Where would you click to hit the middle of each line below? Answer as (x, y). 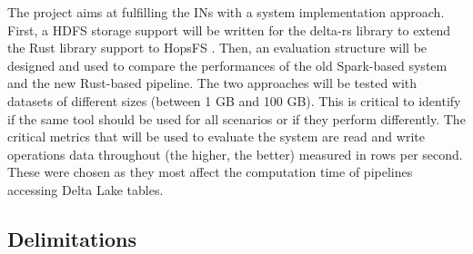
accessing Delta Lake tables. (86, 189)
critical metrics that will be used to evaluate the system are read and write (216, 137)
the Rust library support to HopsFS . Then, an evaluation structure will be (217, 48)
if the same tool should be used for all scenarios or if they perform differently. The (236, 118)
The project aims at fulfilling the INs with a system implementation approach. (226, 12)
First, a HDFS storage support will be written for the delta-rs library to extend (229, 29)
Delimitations (72, 238)
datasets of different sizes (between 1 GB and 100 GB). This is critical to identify (234, 100)
